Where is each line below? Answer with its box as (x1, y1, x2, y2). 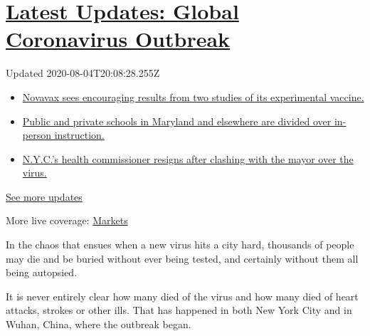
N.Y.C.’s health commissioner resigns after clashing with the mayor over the (22, 151, 354, 166)
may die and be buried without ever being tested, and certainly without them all (6, 251, 359, 266)
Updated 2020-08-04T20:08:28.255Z (6, 65, 160, 80)
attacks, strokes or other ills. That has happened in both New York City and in (6, 303, 352, 317)
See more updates (6, 189, 83, 204)
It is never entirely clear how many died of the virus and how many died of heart (6, 288, 359, 303)
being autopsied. (6, 265, 78, 280)
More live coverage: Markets (6, 213, 128, 228)
